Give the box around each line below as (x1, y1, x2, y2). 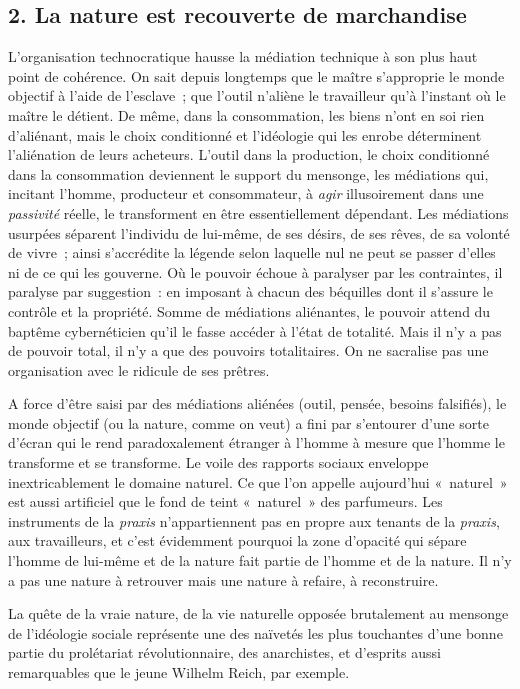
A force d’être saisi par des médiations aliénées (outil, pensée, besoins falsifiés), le (8, 393, 507, 414)
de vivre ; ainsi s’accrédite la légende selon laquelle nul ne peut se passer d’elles (8, 242, 496, 263)
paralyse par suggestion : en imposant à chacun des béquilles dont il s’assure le (8, 281, 493, 302)
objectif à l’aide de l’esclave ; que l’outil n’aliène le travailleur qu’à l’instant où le (8, 85, 506, 106)
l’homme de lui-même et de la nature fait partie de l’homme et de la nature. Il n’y (8, 550, 512, 571)
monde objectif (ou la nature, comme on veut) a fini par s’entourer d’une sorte (8, 412, 490, 433)
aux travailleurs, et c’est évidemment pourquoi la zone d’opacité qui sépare (8, 530, 467, 551)
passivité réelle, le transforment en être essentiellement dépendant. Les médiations (8, 202, 509, 223)
